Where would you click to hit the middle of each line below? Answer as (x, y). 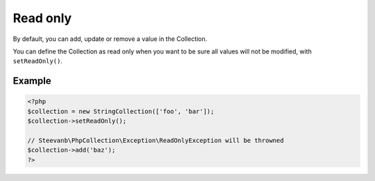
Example (32, 81)
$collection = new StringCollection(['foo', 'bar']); (121, 111)
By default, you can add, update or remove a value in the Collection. (110, 39)
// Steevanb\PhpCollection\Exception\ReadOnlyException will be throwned (156, 140)
